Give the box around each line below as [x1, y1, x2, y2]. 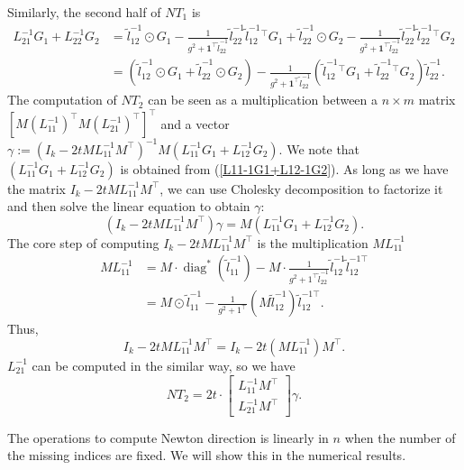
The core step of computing [7, 233, 159, 252]
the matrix [7, 179, 66, 198]
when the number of [344, 428, 456, 447]
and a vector [160, 114, 230, 133]
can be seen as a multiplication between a [148, 90, 378, 109]
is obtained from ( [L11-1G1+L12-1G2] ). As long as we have [120, 159, 449, 178]
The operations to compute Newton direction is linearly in [7, 428, 329, 447]
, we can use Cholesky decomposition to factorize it [159, 179, 443, 198]
